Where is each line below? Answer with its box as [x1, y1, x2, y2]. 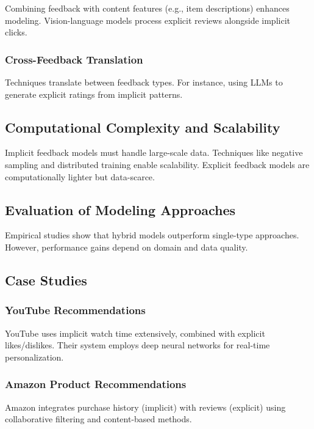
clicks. [5, 26, 27, 38]
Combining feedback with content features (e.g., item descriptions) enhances [5, 2, 290, 14]
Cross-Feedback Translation [5, 51, 143, 67]
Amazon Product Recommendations [5, 376, 187, 392]
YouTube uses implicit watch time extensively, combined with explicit [5, 326, 265, 339]
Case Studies [5, 270, 87, 289]
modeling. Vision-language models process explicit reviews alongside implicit [5, 13, 290, 26]
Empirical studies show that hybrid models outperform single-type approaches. [5, 229, 299, 241]
